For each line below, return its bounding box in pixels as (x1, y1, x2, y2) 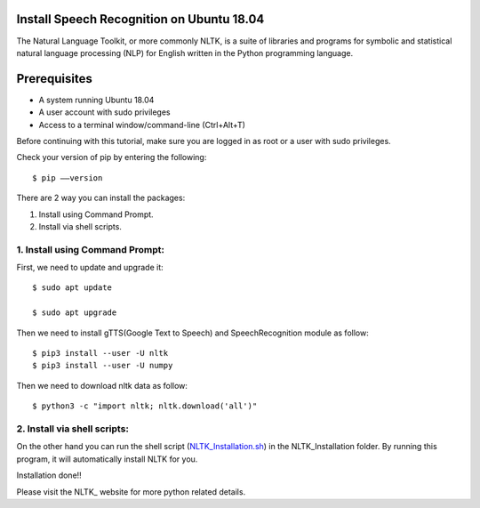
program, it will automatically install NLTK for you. (16, 454, 198, 464)
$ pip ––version (32, 173, 103, 182)
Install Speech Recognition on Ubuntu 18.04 (16, 12, 265, 27)
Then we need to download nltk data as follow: (16, 380, 188, 391)
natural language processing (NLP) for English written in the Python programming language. (16, 47, 354, 58)
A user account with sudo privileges (38, 107, 171, 117)
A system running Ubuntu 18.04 (38, 94, 155, 105)
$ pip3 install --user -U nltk (32, 348, 169, 359)
